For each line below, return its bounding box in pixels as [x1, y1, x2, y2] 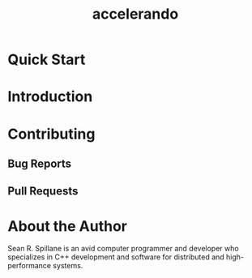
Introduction [7, 88, 93, 106]
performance [7, 261, 52, 271]
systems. [53, 261, 83, 271]
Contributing [7, 125, 96, 143]
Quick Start [7, 50, 86, 69]
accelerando [92, 5, 179, 24]
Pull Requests [7, 184, 79, 199]
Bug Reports [7, 156, 72, 170]
